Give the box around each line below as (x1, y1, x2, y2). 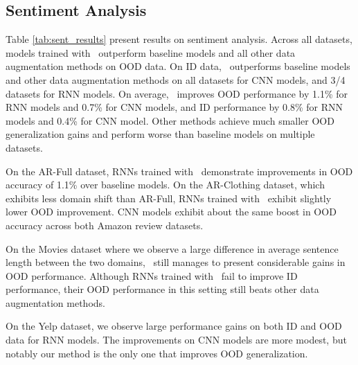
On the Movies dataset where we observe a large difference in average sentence (6, 241, 339, 256)
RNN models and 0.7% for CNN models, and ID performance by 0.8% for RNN (6, 100, 343, 114)
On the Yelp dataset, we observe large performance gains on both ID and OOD (6, 319, 342, 333)
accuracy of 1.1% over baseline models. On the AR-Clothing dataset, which (6, 177, 325, 192)
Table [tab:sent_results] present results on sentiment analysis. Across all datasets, (6, 32, 352, 46)
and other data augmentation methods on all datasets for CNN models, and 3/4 (6, 72, 346, 87)
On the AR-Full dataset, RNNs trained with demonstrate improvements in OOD (6, 163, 353, 178)
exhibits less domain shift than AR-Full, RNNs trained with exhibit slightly (6, 190, 332, 205)
